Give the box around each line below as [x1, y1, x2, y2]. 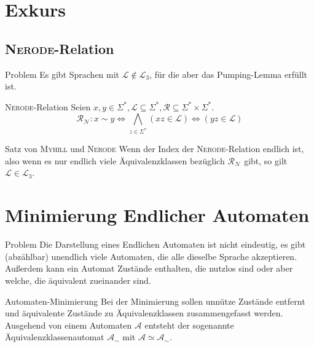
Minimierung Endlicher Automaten [5, 202, 310, 227]
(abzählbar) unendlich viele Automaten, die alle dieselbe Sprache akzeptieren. [5, 250, 297, 262]
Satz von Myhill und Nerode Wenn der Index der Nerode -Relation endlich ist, [5, 142, 304, 155]
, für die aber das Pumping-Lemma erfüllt [149, 67, 307, 80]
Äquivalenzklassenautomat [5, 330, 104, 343]
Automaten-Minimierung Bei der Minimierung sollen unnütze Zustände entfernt [5, 294, 305, 307]
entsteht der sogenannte [144, 318, 234, 331]
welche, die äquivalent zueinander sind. [5, 273, 151, 286]
